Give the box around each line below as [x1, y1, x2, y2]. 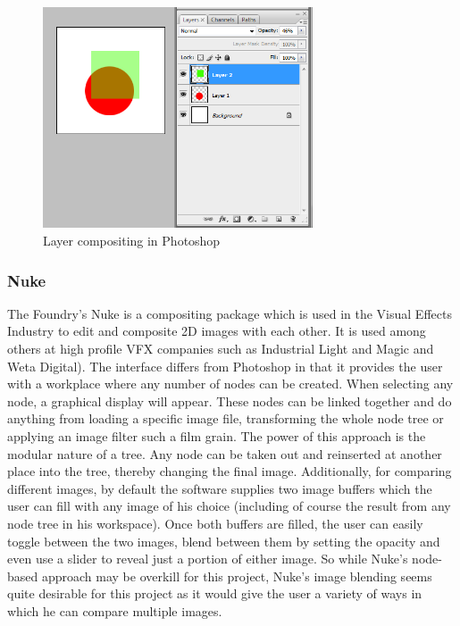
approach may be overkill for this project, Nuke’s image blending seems [41, 566, 432, 585]
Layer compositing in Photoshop [43, 231, 221, 250]
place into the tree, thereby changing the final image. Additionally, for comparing [7, 462, 452, 480]
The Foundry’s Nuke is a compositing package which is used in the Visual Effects [7, 304, 452, 322]
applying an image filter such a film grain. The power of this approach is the [7, 427, 426, 446]
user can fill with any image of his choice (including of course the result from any [7, 497, 451, 515]
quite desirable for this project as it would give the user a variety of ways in [7, 584, 422, 603]
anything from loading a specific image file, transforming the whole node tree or [7, 409, 444, 428]
